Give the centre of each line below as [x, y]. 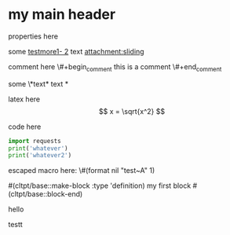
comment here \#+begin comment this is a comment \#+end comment [115, 67]
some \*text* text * [38, 83]
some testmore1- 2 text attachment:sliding [76, 51]
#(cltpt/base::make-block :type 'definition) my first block [100, 185]
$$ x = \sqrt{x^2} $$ [132, 111]
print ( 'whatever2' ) [40, 156]
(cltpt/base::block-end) [46, 194]
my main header [62, 15]
